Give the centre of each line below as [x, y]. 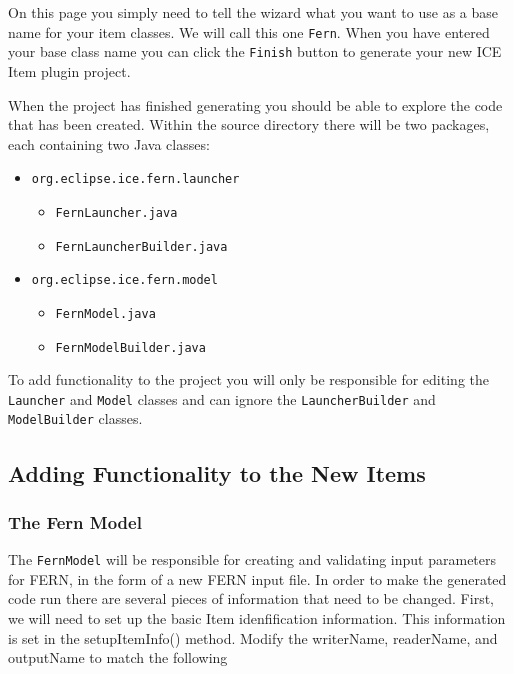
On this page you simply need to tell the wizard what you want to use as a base [253, 12]
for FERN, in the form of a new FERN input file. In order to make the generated [257, 578]
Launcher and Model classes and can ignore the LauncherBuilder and [222, 398]
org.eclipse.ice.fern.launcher [135, 179]
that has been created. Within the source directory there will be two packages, [249, 124]
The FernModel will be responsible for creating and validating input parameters [252, 559]
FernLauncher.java [116, 212]
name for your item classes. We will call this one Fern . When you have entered [249, 31]
